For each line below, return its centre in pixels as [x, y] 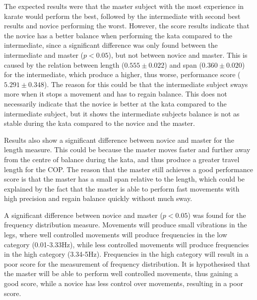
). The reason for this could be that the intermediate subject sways [146, 84]
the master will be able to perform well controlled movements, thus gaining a [121, 273]
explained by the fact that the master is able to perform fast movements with [122, 188]
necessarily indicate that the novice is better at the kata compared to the [115, 103]
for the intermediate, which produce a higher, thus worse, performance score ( [122, 74]
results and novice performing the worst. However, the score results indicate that [127, 26]
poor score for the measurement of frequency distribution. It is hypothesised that [127, 263]
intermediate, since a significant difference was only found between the [111, 45]
